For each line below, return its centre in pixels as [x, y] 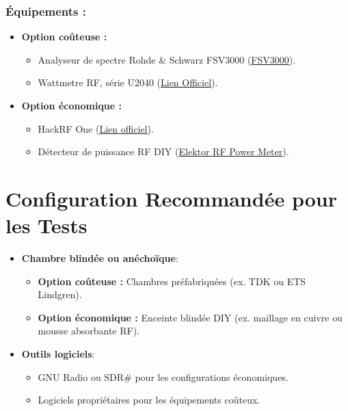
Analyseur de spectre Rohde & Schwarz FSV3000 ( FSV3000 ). [167, 59]
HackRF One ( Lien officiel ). [96, 128]
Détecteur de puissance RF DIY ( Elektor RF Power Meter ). [163, 151]
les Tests [46, 225]
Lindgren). [60, 294]
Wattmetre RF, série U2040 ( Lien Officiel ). [128, 82]
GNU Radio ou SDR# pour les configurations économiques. [163, 376]
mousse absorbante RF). [89, 331]
